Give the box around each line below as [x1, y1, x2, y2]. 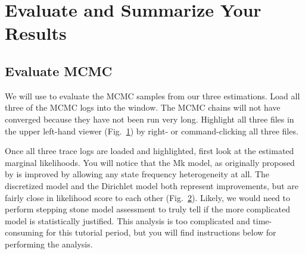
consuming [5, 226, 43, 239]
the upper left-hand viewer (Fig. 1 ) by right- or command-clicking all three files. [5, 124, 298, 137]
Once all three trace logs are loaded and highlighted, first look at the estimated [5, 145, 294, 157]
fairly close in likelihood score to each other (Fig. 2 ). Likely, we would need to [5, 191, 290, 203]
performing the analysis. [5, 237, 93, 250]
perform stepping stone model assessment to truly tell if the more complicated [5, 203, 290, 215]
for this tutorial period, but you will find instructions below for [46, 226, 276, 239]
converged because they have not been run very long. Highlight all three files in [5, 112, 294, 125]
